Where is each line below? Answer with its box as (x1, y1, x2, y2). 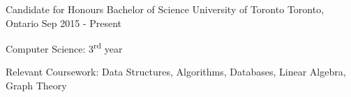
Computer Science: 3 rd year (6, 39, 123, 55)
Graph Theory (6, 78, 67, 93)
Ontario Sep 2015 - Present (6, 15, 122, 30)
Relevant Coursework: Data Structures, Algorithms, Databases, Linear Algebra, (6, 64, 346, 79)
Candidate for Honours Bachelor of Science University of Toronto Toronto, (6, 2, 324, 16)
